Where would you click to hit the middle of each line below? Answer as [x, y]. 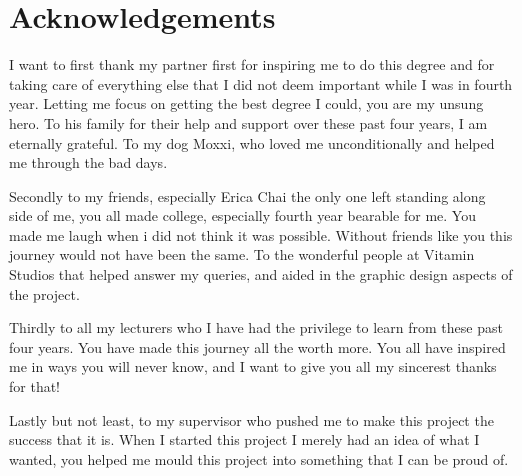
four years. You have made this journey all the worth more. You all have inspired [257, 346]
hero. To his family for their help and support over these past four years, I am [248, 122]
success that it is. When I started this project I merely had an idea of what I [244, 439]
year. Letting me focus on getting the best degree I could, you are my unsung [246, 103]
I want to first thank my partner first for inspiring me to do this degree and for [252, 64]
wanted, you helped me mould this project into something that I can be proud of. [259, 458]
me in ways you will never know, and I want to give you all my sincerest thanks [253, 366]
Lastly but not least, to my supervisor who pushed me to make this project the [251, 419]
